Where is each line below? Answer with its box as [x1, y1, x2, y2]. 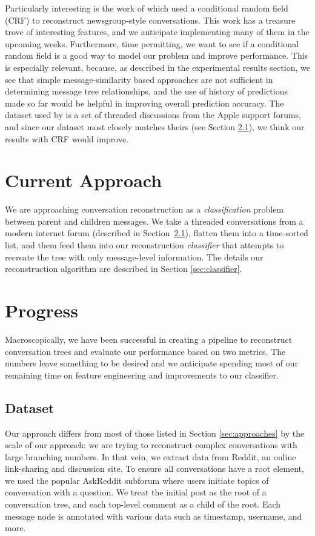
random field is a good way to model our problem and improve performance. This [5, 49, 308, 62]
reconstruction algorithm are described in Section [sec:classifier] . [5, 262, 242, 275]
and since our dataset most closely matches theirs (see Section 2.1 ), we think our [5, 120, 305, 133]
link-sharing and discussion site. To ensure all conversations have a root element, [5, 462, 304, 475]
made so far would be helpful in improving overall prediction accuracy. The [5, 96, 284, 109]
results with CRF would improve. [5, 132, 129, 145]
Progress [5, 298, 78, 322]
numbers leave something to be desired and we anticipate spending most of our [5, 357, 298, 369]
